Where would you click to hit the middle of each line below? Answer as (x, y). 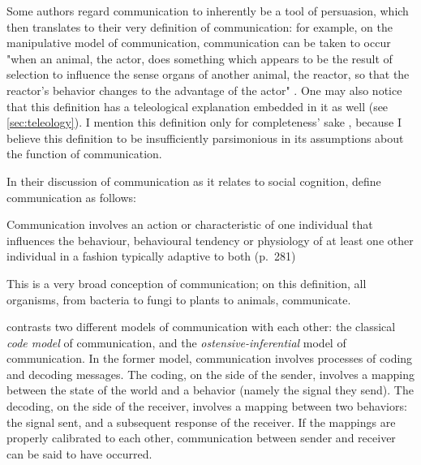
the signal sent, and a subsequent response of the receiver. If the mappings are (201, 422)
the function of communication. (84, 154)
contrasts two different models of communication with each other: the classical (201, 327)
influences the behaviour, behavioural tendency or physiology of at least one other (210, 240)
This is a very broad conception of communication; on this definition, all (187, 283)
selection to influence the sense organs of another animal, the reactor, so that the (208, 74)
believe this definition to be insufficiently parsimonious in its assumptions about (205, 138)
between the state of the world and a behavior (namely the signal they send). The (210, 390)
